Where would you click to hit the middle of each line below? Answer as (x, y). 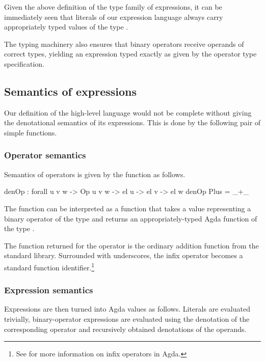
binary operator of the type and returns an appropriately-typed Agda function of (131, 218)
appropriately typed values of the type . (66, 27)
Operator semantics (45, 155)
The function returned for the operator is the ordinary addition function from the (131, 245)
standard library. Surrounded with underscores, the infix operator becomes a (124, 255)
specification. (24, 63)
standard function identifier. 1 (49, 266)
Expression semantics (49, 290)
